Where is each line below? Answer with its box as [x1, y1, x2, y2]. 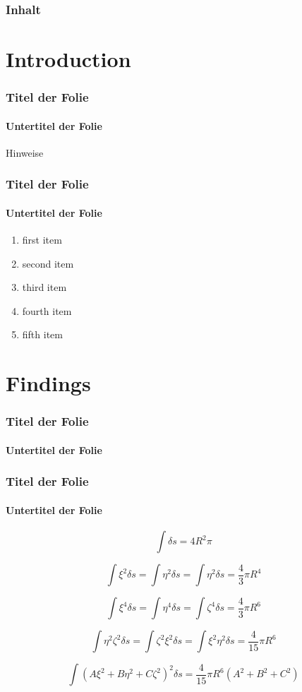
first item [22, 232, 62, 247]
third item [22, 280, 67, 294]
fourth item [22, 303, 72, 318]
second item [22, 256, 74, 270]
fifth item [22, 327, 63, 342]
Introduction [6, 44, 131, 73]
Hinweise [6, 145, 44, 160]
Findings [6, 369, 91, 398]
